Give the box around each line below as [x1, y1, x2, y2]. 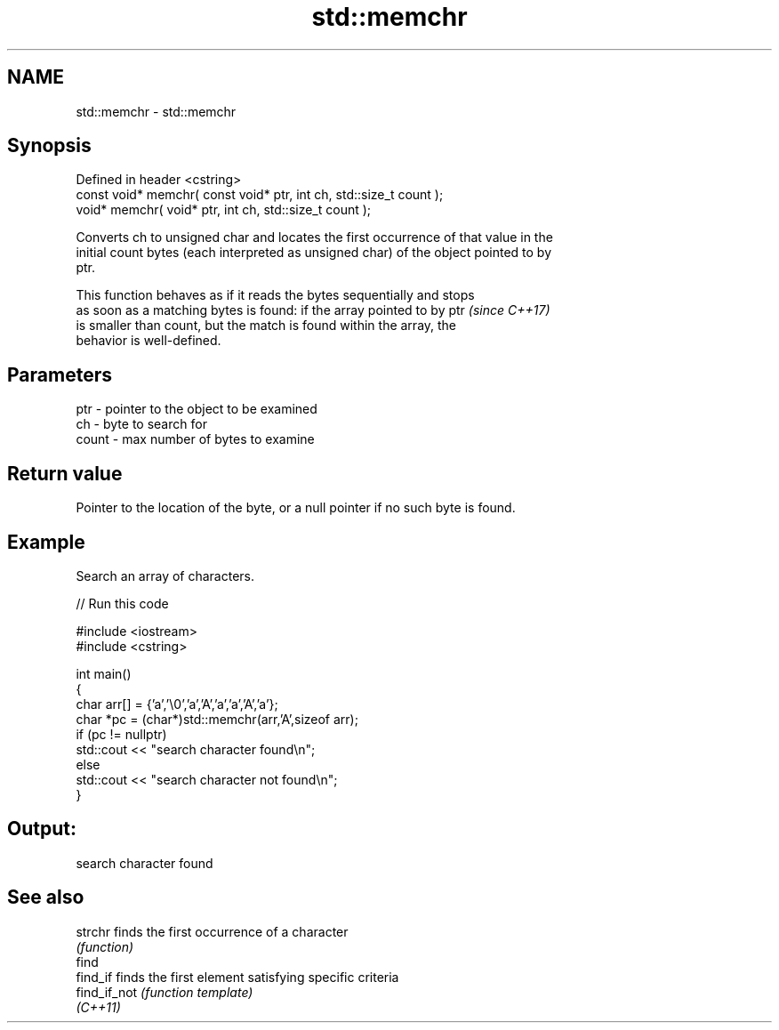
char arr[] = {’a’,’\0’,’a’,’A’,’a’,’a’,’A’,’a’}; [76, 696, 278, 712]
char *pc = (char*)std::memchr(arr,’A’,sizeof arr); [76, 711, 358, 727]
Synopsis [7, 134, 92, 157]
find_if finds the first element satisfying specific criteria [76, 969, 399, 985]
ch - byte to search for [76, 416, 207, 432]
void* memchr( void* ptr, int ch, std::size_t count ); [76, 202, 372, 218]
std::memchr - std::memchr [76, 103, 237, 119]
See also [7, 886, 84, 909]
